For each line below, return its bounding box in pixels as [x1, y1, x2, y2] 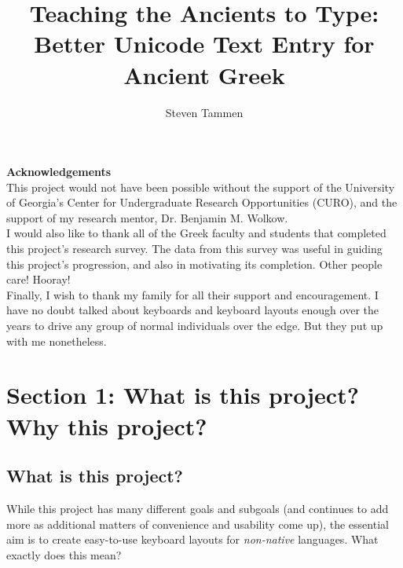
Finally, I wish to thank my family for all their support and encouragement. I [6, 286, 379, 302]
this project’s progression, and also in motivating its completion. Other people [6, 255, 383, 272]
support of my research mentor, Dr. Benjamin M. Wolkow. [6, 209, 288, 225]
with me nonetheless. [6, 332, 107, 349]
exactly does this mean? [6, 546, 122, 563]
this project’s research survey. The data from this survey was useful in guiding [6, 240, 383, 257]
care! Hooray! [6, 271, 71, 288]
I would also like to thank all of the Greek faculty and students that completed [6, 225, 387, 241]
